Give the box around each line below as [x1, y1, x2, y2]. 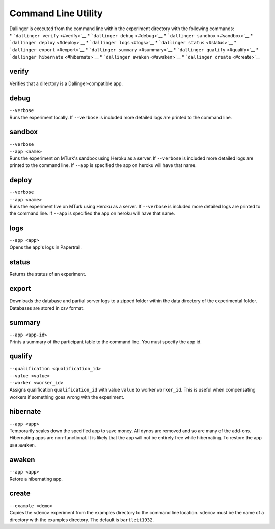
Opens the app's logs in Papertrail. [9, 244, 82, 250]
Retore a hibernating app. [9, 476, 63, 482]
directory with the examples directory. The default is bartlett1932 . [9, 517, 154, 523]
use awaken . [9, 442, 36, 448]
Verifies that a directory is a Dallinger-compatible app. [9, 80, 123, 87]
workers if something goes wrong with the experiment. [9, 394, 125, 400]
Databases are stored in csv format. [9, 304, 85, 311]
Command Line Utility [9, 8, 103, 19]
